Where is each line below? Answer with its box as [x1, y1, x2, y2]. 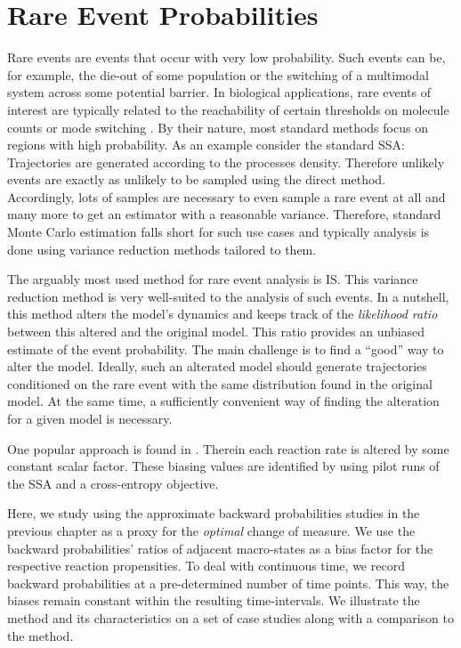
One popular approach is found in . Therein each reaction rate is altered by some [7, 439, 449, 458]
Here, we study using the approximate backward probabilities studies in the [7, 504, 420, 522]
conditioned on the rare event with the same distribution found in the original [7, 374, 433, 393]
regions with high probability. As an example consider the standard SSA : [7, 135, 405, 154]
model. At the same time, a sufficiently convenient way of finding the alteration [7, 392, 440, 410]
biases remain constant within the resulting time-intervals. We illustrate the [7, 591, 420, 610]
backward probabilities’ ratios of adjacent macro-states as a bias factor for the [7, 539, 433, 557]
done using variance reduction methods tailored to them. [7, 239, 317, 258]
